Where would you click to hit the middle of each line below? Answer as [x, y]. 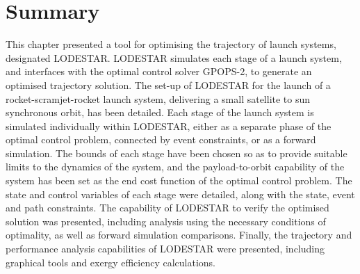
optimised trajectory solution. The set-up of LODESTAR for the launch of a [168, 84]
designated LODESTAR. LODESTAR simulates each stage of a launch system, [174, 57]
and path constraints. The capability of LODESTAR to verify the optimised [167, 208]
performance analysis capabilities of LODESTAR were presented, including [165, 249]
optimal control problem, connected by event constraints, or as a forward [161, 139]
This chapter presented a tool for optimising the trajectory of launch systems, [171, 44]
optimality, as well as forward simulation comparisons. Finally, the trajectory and [179, 235]
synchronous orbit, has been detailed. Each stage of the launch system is [160, 112]
